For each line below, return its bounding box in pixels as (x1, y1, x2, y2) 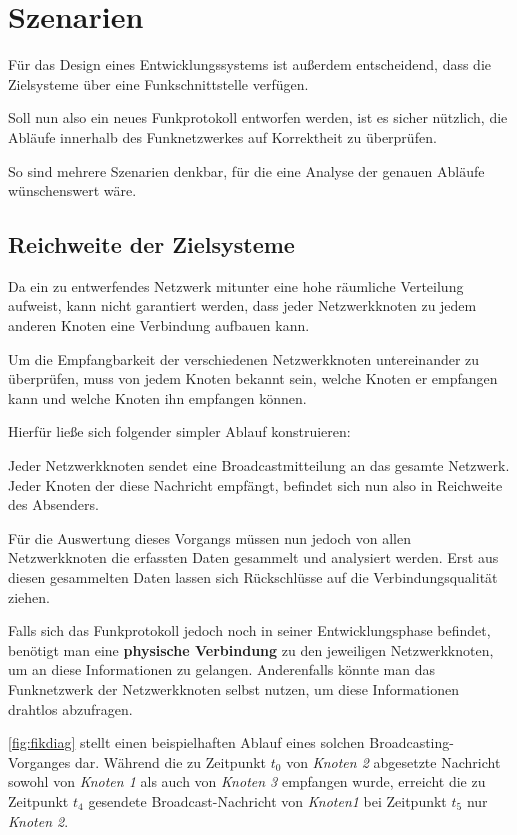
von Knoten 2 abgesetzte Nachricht (286, 751, 501, 772)
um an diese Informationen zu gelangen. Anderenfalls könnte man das (8, 659, 435, 680)
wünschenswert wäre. (8, 180, 137, 201)
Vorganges (8, 751, 71, 772)
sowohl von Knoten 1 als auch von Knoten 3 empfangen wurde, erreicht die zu (8, 771, 486, 792)
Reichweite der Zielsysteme (8, 229, 295, 260)
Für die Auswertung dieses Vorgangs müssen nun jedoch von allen (8, 527, 411, 548)
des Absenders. (8, 494, 99, 515)
